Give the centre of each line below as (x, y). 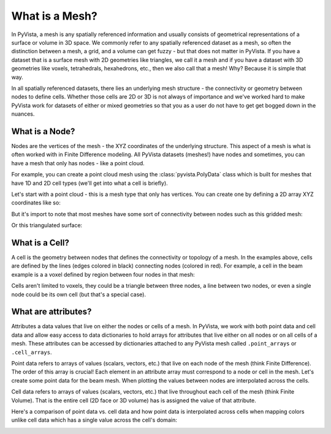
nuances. (23, 114)
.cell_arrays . (32, 352)
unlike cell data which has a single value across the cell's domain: (94, 420)
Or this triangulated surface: (47, 225)
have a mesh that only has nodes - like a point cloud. (78, 163)
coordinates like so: (36, 203)
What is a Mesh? (54, 16)
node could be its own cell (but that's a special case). (79, 294)
